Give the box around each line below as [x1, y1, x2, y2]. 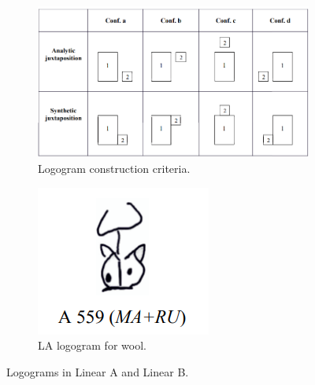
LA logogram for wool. [38, 337, 146, 354]
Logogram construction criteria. [38, 160, 191, 177]
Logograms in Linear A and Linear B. [6, 363, 189, 379]
